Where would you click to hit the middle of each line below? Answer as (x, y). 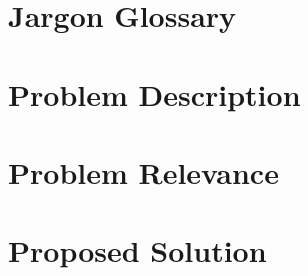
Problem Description (154, 93)
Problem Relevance (143, 171)
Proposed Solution (137, 250)
